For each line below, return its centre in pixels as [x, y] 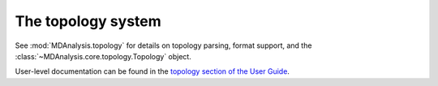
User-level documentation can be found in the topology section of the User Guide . [152, 71]
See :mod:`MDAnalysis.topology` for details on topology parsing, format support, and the [163, 45]
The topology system [88, 21]
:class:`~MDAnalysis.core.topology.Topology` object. [103, 56]
